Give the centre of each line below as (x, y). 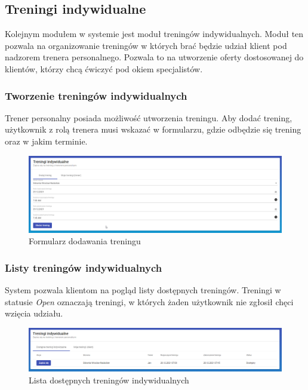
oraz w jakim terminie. (46, 141)
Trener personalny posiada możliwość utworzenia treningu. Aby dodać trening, (149, 117)
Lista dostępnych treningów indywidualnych (109, 380)
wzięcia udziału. (34, 313)
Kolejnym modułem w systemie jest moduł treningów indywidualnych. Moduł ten (154, 34)
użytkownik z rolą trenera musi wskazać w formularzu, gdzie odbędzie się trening (153, 129)
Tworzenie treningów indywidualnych (96, 95)
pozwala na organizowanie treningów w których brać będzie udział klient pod (146, 45)
